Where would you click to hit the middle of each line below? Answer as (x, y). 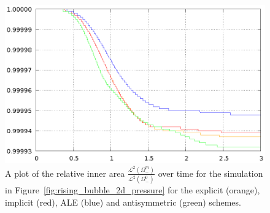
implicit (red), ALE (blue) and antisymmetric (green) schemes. (123, 202)
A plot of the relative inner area (65, 173)
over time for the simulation (210, 173)
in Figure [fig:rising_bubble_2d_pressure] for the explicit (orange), (133, 190)
